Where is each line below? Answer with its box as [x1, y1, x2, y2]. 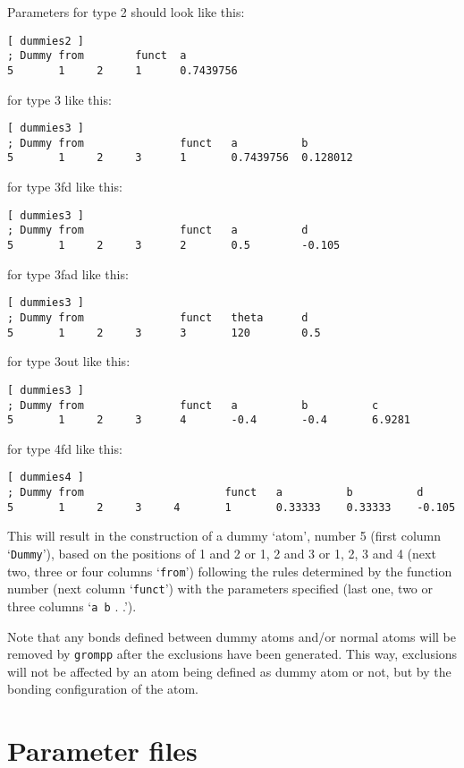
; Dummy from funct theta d [7, 311, 308, 324]
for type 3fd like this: [7, 177, 122, 196]
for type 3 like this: [7, 90, 112, 108]
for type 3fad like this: [7, 264, 129, 283]
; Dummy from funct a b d [7, 486, 424, 499]
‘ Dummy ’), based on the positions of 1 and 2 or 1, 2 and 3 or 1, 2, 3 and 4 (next [7, 543, 436, 562]
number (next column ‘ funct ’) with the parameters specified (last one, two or [7, 579, 433, 598]
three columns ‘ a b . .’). [7, 596, 137, 615]
